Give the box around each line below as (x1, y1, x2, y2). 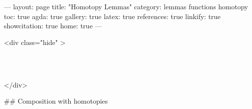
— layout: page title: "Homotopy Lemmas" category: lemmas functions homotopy (4, 1, 249, 11)
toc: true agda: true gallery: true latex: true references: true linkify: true (4, 11, 221, 21)
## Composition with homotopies (4, 96, 108, 106)
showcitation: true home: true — (4, 21, 102, 31)
